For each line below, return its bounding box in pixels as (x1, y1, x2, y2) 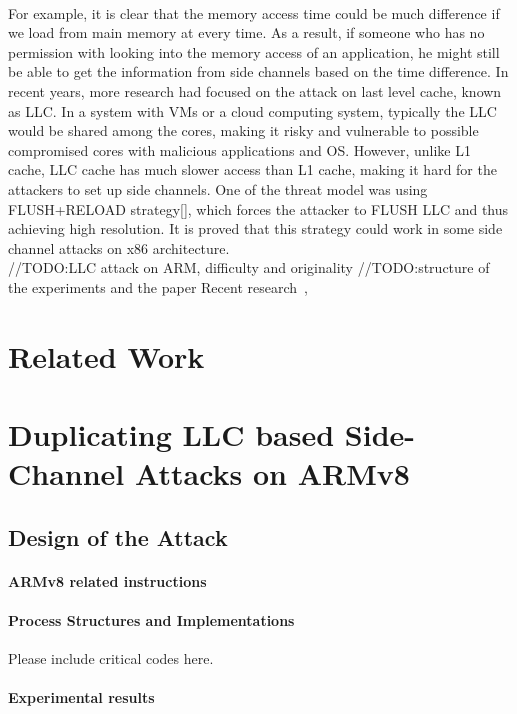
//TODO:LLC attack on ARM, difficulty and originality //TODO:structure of (8, 257, 490, 278)
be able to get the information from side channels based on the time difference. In (8, 61, 509, 82)
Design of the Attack (8, 521, 228, 552)
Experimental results (8, 687, 155, 708)
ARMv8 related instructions (8, 570, 207, 591)
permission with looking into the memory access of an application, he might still (8, 41, 500, 62)
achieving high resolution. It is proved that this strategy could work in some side (8, 218, 503, 239)
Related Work (8, 335, 205, 376)
